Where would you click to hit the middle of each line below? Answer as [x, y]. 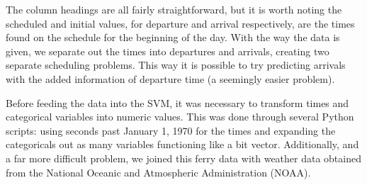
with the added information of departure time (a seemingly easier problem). [170, 78]
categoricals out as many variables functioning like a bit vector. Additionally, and [182, 144]
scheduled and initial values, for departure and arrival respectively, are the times [180, 23]
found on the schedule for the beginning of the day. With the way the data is [173, 37]
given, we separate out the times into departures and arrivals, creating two [168, 51]
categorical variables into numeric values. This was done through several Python [180, 117]
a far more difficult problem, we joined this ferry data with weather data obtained [183, 158]
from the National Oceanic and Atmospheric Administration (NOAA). [158, 172]
